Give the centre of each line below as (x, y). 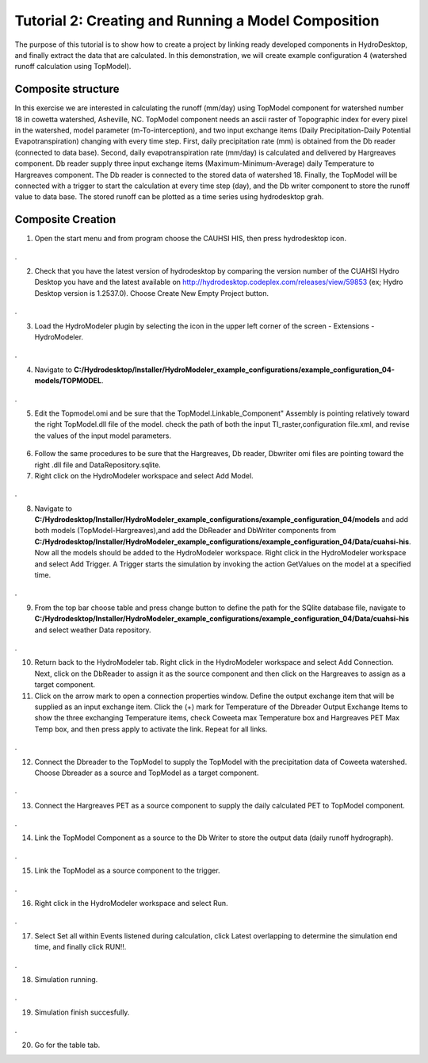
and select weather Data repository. (93, 630)
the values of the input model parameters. (103, 436)
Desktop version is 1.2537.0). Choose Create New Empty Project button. (152, 293)
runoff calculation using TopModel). (73, 67)
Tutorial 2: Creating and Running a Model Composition (197, 21)
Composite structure (67, 89)
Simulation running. (66, 979)
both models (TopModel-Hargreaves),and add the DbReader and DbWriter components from (185, 531)
